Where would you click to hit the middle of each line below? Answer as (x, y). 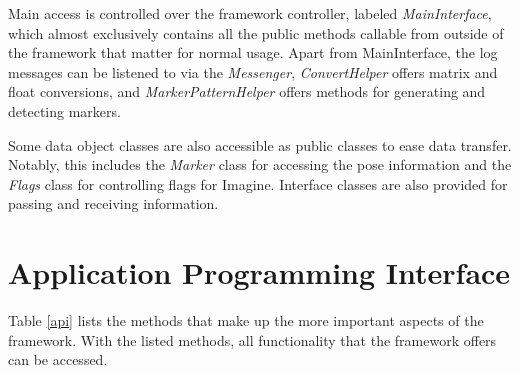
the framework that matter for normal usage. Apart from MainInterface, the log (253, 52)
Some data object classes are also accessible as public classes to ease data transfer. (260, 144)
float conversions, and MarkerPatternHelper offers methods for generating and (247, 91)
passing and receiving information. (113, 203)
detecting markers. (64, 110)
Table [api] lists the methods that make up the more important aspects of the (246, 320)
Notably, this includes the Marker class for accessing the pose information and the (260, 164)
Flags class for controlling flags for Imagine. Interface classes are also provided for (258, 183)
